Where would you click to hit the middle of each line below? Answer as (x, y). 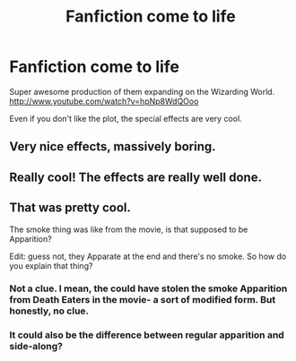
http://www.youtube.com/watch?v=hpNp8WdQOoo (104, 101)
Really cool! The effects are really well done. (136, 177)
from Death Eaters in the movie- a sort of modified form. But (143, 300)
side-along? (36, 347)
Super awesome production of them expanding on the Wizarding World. (142, 91)
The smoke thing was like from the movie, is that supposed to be (129, 229)
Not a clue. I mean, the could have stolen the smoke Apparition (148, 288)
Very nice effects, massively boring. (113, 146)
